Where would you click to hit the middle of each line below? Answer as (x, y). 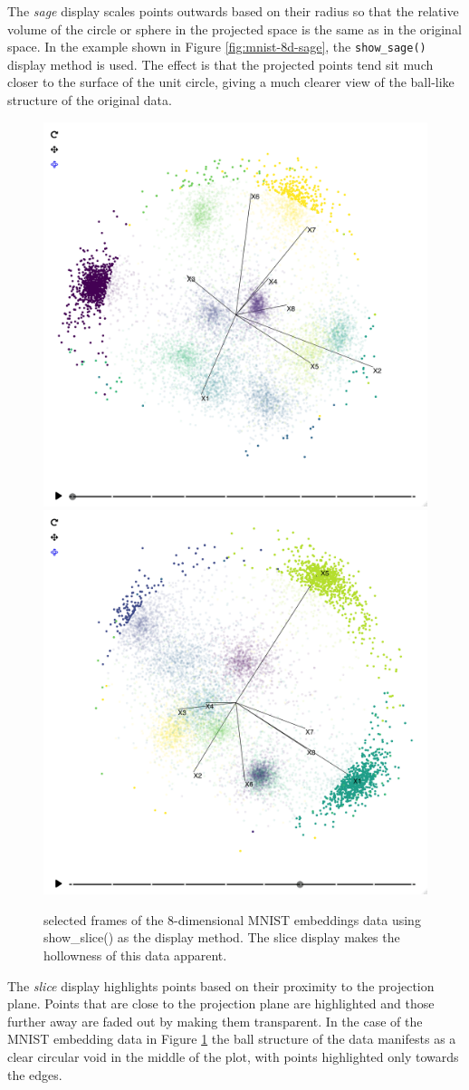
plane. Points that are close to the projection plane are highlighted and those (221, 1003)
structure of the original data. (90, 100)
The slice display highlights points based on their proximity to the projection (221, 985)
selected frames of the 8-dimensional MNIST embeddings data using (232, 919)
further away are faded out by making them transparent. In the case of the (215, 1021)
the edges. (35, 1074)
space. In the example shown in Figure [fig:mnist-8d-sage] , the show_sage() (217, 47)
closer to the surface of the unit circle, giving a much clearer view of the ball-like (231, 82)
